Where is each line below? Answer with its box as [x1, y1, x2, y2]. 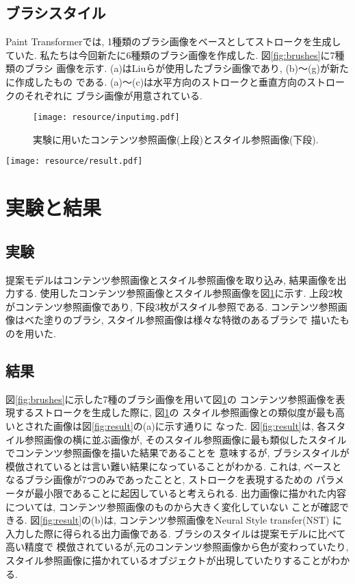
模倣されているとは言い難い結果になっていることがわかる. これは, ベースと [5, 459, 342, 473]
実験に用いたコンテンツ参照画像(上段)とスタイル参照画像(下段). [33, 132, 319, 146]
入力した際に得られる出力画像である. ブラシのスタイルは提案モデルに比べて [5, 526, 346, 540]
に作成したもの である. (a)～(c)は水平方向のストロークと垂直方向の [5, 74, 307, 88]
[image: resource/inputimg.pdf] [33, 112, 180, 123]
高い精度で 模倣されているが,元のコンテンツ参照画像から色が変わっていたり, [5, 539, 349, 554]
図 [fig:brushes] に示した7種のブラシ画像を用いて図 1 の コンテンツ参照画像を [5, 391, 336, 406]
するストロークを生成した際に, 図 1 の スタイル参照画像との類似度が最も [14, 405, 336, 419]
